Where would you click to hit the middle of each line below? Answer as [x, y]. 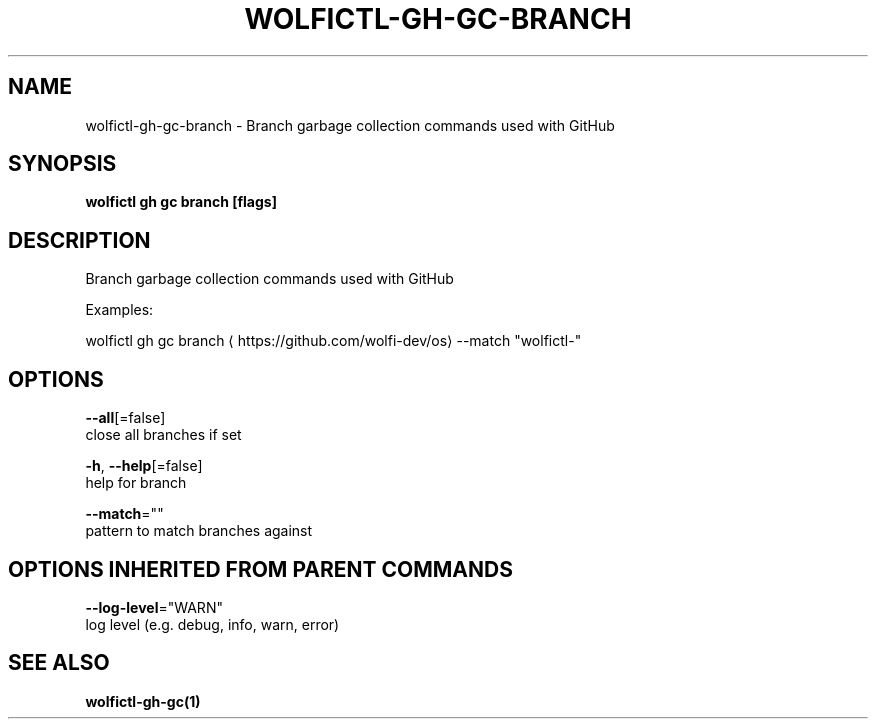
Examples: [119, 310]
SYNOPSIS [62, 164]
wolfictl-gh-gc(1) [143, 701]
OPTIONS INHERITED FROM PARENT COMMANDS [260, 569]
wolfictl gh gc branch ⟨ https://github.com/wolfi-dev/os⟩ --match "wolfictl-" [333, 341]
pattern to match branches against [199, 531]
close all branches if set [163, 435]
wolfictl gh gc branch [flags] [181, 202]
